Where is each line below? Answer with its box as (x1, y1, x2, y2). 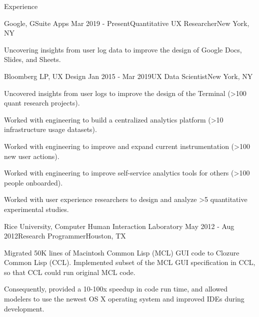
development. (4, 303, 44, 313)
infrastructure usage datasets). (4, 124, 97, 134)
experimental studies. (4, 203, 69, 214)
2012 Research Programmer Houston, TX (4, 230, 126, 241)
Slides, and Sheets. (4, 54, 61, 64)
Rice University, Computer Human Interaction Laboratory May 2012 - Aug (4, 220, 234, 231)
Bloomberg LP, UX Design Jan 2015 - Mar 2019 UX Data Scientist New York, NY (4, 70, 253, 81)
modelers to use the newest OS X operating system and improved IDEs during (4, 293, 244, 304)
